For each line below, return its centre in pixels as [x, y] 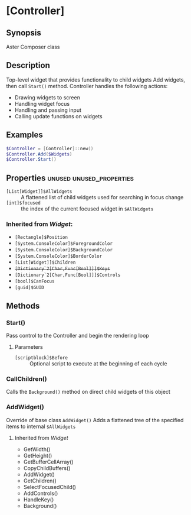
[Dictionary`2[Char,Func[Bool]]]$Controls [67, 275]
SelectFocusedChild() [50, 487]
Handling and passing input [48, 110]
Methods [23, 306]
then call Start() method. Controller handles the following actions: [87, 86]
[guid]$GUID [29, 288]
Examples [24, 135]
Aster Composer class [33, 47]
